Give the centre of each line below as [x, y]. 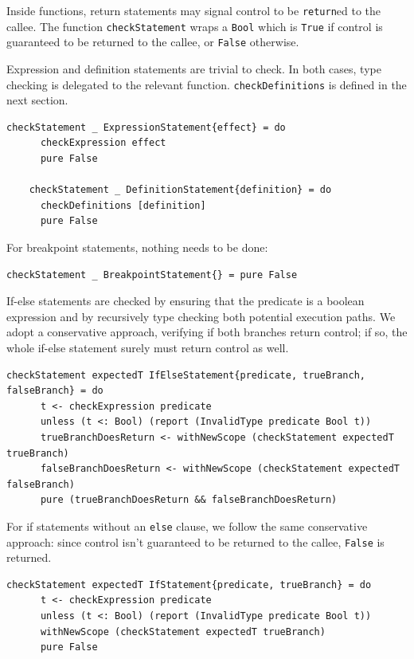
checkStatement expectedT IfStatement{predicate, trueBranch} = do [189, 584]
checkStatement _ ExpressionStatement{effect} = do [146, 127]
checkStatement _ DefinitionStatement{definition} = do [180, 190]
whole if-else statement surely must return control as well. [148, 347]
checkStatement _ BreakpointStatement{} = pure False [152, 275]
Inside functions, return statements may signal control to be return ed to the [194, 10]
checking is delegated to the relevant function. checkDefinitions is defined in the [207, 84]
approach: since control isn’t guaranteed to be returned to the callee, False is [195, 541]
